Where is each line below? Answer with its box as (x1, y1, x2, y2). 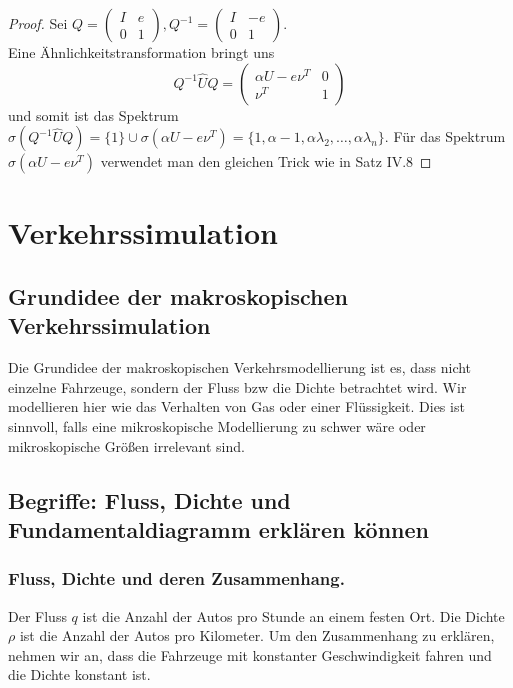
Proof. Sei (8, 13, 68, 33)
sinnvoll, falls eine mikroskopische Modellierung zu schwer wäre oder (8, 415, 426, 436)
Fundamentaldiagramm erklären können (8, 513, 430, 544)
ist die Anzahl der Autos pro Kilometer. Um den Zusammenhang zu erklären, (19, 625, 495, 646)
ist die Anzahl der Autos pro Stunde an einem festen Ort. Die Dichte (82, 605, 505, 626)
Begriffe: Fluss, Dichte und (8, 484, 291, 515)
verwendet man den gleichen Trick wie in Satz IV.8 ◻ (100, 151, 432, 172)
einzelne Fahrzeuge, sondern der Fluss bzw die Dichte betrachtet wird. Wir (8, 376, 467, 397)
